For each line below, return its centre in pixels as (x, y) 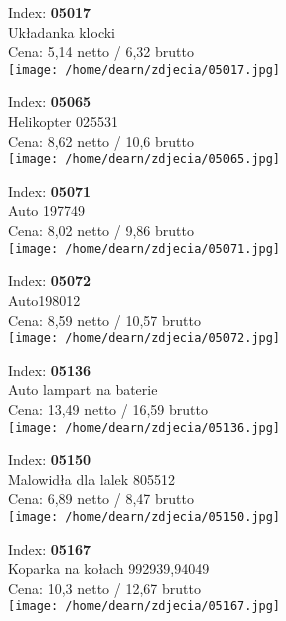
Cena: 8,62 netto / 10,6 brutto (101, 140)
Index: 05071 (50, 190)
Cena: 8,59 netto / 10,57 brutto (104, 319)
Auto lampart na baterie (83, 389)
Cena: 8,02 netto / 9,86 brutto (101, 230)
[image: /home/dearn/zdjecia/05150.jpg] (144, 516)
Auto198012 (44, 299)
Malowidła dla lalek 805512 (91, 478)
